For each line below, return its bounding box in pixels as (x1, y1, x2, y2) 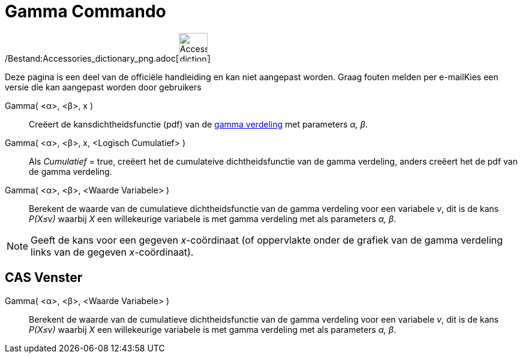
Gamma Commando (5, 1, 166, 22)
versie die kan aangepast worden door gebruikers (5, 81, 202, 92)
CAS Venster (5, 270, 83, 286)
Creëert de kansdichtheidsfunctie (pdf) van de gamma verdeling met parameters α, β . (29, 119, 368, 129)
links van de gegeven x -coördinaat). (31, 245, 194, 258)
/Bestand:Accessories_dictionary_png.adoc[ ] (5, 53, 211, 63)
